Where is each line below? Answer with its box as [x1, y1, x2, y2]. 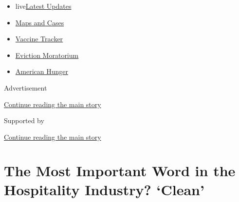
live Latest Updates [15, 1, 72, 11]
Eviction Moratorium [15, 50, 79, 60]
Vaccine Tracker [15, 34, 63, 44]
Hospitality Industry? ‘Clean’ [4, 179, 204, 199]
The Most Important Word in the [4, 160, 236, 180]
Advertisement [4, 82, 47, 92]
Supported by [4, 115, 44, 126]
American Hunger [15, 66, 68, 76]
